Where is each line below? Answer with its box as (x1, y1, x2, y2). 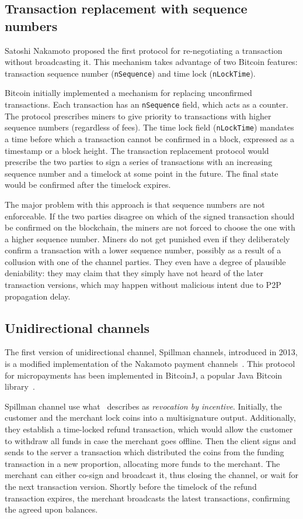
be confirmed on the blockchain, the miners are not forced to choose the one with (5, 221, 295, 233)
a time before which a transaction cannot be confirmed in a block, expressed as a (5, 132, 294, 145)
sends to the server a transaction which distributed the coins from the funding (5, 446, 284, 458)
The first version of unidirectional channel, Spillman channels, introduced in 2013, (5, 346, 298, 358)
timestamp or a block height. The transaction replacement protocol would (5, 144, 269, 156)
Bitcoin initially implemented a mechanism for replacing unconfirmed (5, 87, 252, 99)
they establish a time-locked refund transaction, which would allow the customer (5, 423, 293, 435)
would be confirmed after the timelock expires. (5, 178, 171, 191)
